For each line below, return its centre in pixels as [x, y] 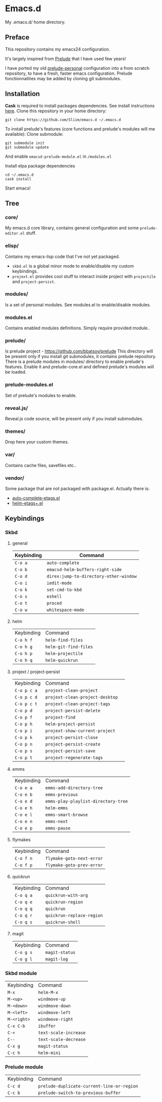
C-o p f [23, 717]
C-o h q [23, 660]
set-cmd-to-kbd [64, 590]
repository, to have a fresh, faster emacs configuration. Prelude [69, 73]
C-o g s [23, 952]
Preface [17, 37]
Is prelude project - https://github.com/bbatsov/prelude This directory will [79, 351]
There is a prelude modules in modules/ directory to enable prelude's [74, 361]
